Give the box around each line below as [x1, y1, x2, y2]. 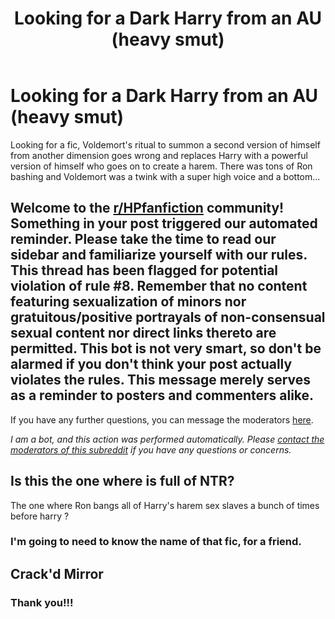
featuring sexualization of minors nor [10, 293, 247, 311]
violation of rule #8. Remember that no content [10, 278, 308, 295]
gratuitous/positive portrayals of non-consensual [10, 309, 326, 326]
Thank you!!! [10, 595, 74, 609]
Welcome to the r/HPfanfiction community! [10, 200, 285, 217]
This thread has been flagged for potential [10, 262, 279, 279]
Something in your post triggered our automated [10, 215, 318, 232]
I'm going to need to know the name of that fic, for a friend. [10, 535, 302, 549]
